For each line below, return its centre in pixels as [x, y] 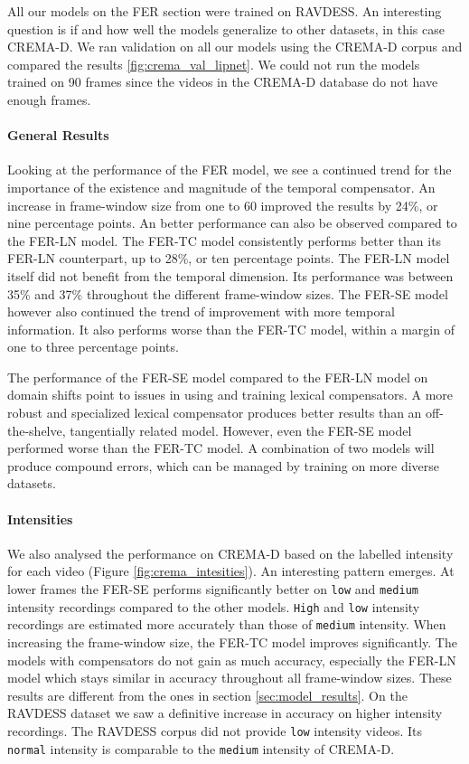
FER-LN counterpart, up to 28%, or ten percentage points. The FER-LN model [229, 258]
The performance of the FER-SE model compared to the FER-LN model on [218, 377]
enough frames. [49, 99]
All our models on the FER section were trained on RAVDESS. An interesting [225, 11]
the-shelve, [37, 430]
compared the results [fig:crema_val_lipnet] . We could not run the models [214, 64]
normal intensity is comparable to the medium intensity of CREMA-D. [201, 748]
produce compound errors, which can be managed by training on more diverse [224, 465]
